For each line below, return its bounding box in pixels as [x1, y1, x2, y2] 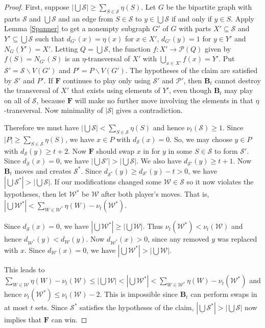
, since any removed [148, 233, 209, 244]
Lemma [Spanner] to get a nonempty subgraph [4, 23, 150, 34]
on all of [4, 95, 30, 105]
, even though [168, 85, 212, 96]
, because [36, 95, 65, 105]
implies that [4, 314, 42, 325]
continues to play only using [63, 75, 151, 85]
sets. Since [35, 302, 68, 313]
